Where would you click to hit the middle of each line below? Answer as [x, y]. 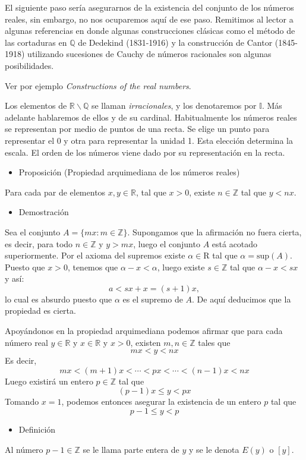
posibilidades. [29, 65]
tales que [214, 342]
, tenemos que [93, 267]
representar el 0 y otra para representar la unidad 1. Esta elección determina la [149, 140]
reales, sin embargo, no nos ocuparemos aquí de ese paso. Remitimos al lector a [149, 19]
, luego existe [181, 267]
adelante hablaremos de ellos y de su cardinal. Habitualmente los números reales [151, 117]
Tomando [22, 401]
